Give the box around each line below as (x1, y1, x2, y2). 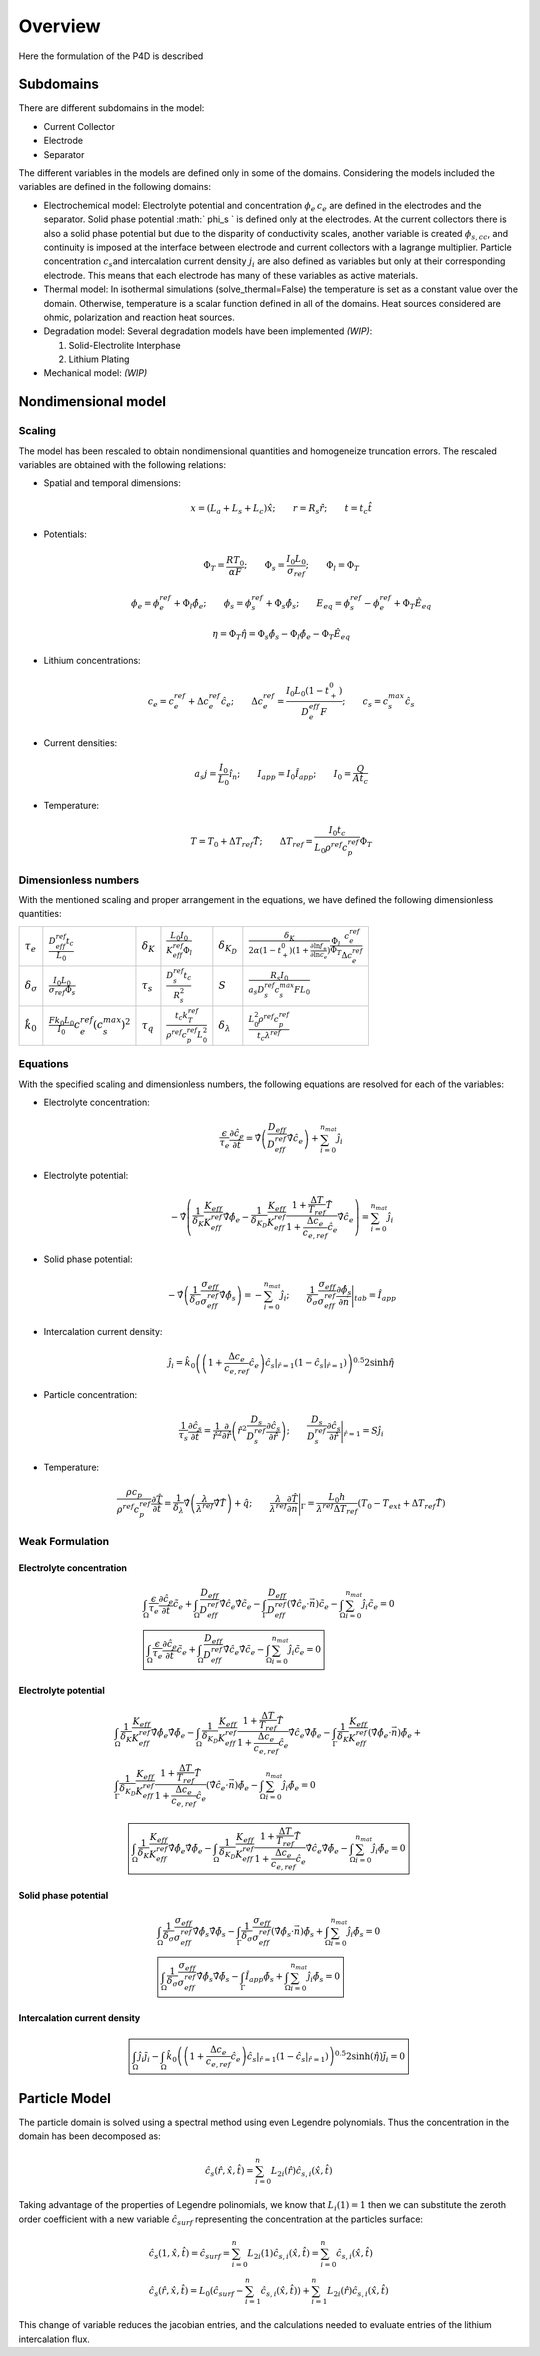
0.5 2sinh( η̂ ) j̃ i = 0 (334, 2048, 406, 2064)
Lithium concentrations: (43, 654, 141, 666)
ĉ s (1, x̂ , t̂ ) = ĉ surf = (148, 2247, 231, 2261)
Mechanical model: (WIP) (43, 367, 148, 379)
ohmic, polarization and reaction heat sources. (43, 311, 235, 323)
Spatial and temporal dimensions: (43, 477, 182, 489)
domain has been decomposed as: (18, 2130, 161, 2142)
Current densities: (43, 736, 118, 749)
